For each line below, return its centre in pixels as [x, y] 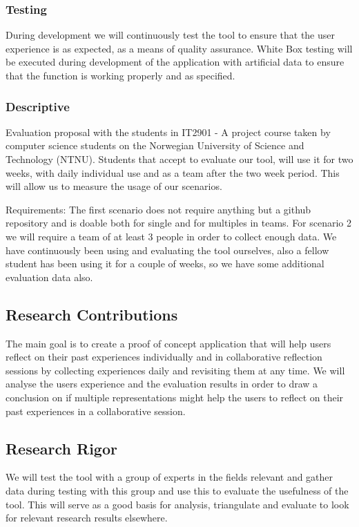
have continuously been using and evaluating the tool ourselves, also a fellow [167, 250]
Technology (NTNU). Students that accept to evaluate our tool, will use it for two [179, 159]
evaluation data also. [49, 277]
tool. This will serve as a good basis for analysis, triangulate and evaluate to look [177, 504]
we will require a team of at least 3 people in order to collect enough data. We [171, 236]
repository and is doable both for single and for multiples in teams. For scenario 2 [179, 223]
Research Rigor [61, 448]
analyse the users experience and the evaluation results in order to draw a [162, 384]
